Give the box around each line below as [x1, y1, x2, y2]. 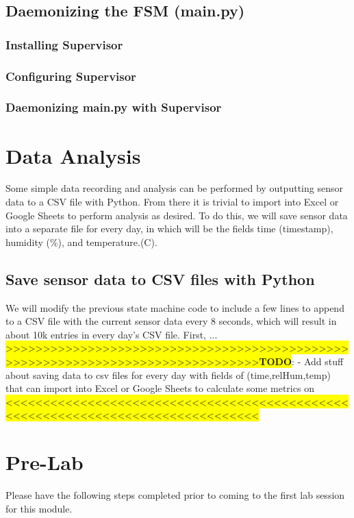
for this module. [5, 501, 73, 515]
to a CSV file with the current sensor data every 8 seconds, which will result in [5, 314, 337, 328]
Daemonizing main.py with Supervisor [5, 99, 222, 116]
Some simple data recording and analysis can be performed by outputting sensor [5, 181, 343, 195]
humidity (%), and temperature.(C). [5, 234, 157, 249]
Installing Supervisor [5, 36, 123, 53]
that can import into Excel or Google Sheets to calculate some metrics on [5, 381, 314, 395]
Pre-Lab [5, 448, 84, 476]
